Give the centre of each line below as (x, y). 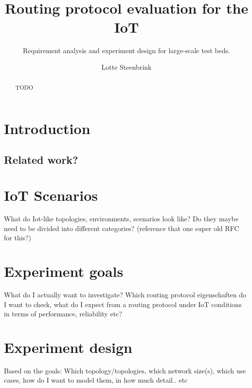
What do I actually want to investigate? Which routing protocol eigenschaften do (125, 294)
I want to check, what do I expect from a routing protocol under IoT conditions (123, 304)
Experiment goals (64, 271)
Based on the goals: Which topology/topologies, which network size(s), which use (125, 370)
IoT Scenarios (51, 195)
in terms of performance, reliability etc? (63, 314)
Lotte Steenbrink (126, 67)
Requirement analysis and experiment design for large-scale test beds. (126, 50)
